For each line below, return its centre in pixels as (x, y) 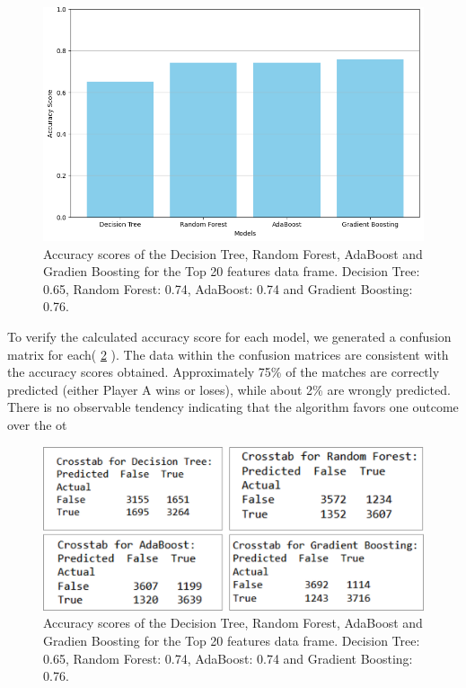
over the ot (37, 425)
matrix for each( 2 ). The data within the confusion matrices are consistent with (228, 354)
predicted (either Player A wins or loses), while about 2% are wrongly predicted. (229, 389)
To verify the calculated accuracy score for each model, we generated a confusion (229, 337)
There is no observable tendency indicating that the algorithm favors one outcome (233, 407)
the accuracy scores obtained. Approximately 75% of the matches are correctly (224, 372)
